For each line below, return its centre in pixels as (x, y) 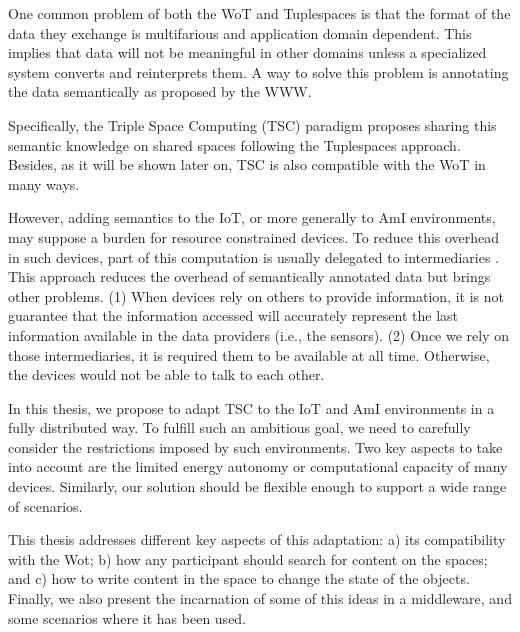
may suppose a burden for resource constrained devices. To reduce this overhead (254, 236)
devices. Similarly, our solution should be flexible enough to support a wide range (257, 486)
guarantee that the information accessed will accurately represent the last (233, 315)
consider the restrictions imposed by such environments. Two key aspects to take (255, 446)
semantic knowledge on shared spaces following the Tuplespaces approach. (234, 144)
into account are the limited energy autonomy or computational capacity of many (258, 466)
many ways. (44, 183)
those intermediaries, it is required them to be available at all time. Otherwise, (249, 354)
